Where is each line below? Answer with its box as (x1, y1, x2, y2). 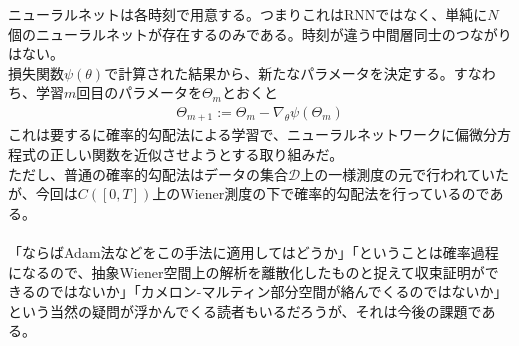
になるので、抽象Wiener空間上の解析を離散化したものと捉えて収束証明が (8, 261, 485, 282)
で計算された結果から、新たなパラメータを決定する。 (104, 62, 454, 83)
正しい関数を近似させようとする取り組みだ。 (49, 144, 344, 165)
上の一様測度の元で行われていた (300, 163, 510, 184)
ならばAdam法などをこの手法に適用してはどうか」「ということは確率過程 (21, 242, 499, 263)
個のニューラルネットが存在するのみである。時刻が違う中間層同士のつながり (8, 23, 512, 44)
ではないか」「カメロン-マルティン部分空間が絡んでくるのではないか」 (49, 281, 508, 302)
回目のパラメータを (76, 82, 202, 103)
